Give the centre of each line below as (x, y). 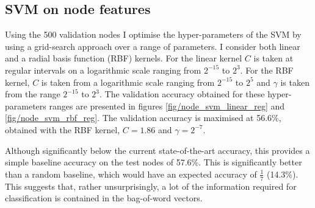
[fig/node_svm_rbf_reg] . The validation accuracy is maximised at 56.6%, (143, 118)
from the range (33, 94)
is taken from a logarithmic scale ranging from (128, 82)
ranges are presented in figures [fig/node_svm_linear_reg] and (167, 106)
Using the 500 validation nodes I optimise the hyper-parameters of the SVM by (153, 34)
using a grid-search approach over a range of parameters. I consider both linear (153, 46)
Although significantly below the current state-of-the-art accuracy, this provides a (157, 150)
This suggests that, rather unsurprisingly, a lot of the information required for (151, 186)
